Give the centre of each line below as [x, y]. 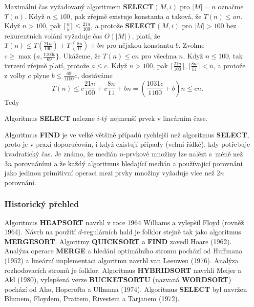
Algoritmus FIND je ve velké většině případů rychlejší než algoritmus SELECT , [127, 134]
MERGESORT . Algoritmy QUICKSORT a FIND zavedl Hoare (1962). [118, 241]
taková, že [187, 16]
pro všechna [159, 56]
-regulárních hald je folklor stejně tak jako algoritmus [161, 232]
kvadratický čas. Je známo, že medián [61, 153]
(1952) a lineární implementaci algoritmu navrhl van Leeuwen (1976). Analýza [122, 260]
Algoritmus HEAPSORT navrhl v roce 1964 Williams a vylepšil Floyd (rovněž [124, 222]
